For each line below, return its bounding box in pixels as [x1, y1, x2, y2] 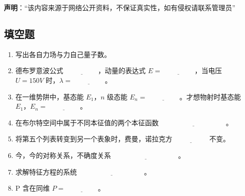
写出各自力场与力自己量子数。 [15, 49, 111, 59]
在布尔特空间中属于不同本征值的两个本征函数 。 [15, 117, 233, 127]
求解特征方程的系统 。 [15, 166, 151, 176]
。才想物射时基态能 [179, 91, 241, 101]
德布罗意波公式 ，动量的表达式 [15, 65, 146, 76]
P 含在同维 [15, 183, 50, 193]
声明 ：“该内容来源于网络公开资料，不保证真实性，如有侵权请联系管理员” [4, 2, 236, 12]
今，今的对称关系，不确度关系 [15, 150, 111, 160]
